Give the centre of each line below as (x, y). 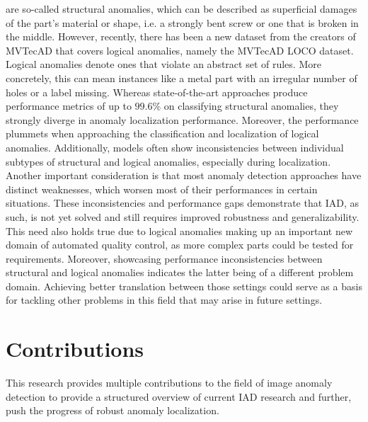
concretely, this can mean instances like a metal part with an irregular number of (182, 78)
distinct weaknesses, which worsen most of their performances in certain (162, 189)
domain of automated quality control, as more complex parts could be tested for (180, 245)
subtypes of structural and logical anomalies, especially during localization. (168, 161)
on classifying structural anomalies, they (251, 106)
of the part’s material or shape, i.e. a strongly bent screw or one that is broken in (182, 22)
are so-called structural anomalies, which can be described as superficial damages (182, 8)
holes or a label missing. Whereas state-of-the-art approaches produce (157, 92)
